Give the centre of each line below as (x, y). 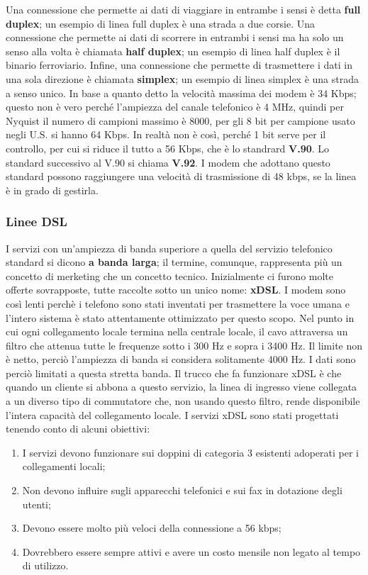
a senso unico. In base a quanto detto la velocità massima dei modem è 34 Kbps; (181, 93)
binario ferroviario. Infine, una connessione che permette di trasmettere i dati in (179, 65)
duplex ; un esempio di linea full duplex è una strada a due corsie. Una (161, 23)
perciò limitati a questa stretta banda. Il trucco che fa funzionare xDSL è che (174, 373)
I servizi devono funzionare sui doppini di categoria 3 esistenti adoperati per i (190, 452)
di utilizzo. (45, 565)
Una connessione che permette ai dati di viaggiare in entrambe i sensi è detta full (183, 9)
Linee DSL (37, 222)
